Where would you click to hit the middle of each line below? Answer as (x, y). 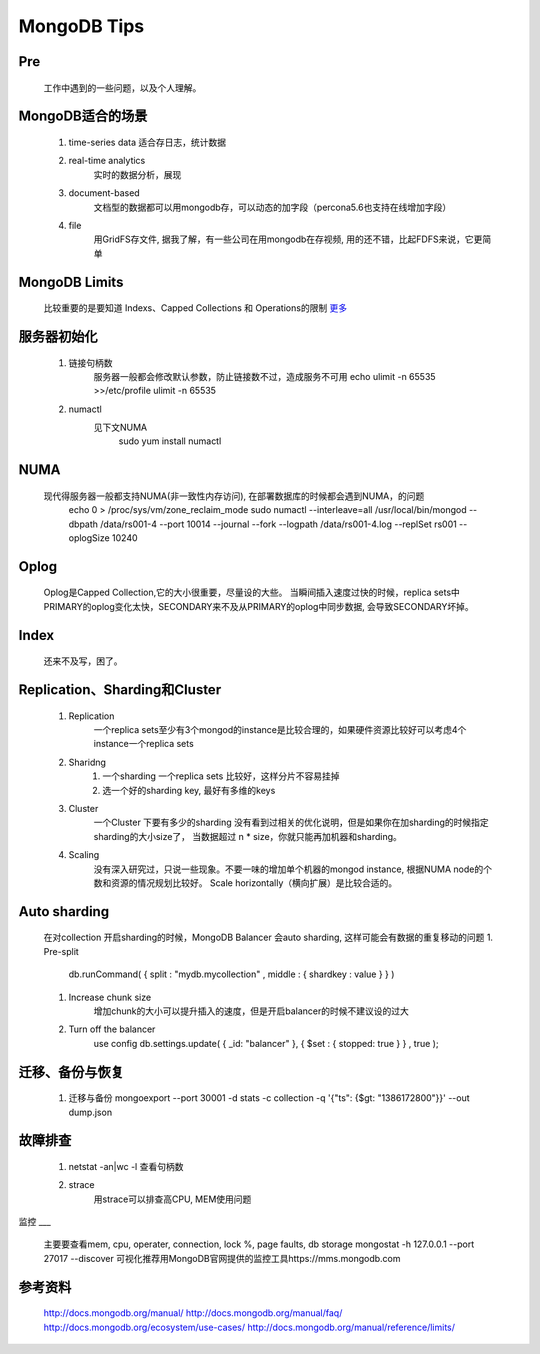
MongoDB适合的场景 (83, 116)
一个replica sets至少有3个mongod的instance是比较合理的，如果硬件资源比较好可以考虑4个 (280, 730)
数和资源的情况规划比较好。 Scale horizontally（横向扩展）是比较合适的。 (245, 882)
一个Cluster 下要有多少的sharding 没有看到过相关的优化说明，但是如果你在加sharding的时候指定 (291, 822)
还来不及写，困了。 (83, 661)
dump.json (90, 1112)
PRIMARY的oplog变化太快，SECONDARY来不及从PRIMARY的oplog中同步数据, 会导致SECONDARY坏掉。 (258, 606)
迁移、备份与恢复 (71, 1071)
